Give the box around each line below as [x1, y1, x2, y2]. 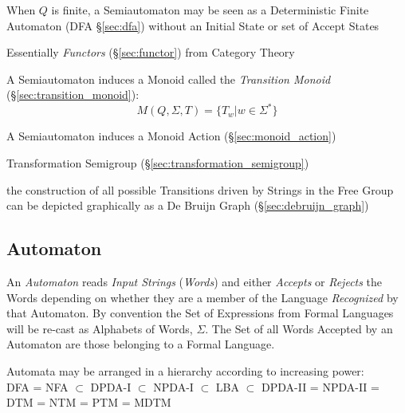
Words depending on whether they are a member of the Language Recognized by [6, 289, 399, 305]
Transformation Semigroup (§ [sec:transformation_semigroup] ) [6, 155, 309, 171]
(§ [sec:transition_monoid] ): [6, 86, 140, 103]
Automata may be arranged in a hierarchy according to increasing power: [6, 363, 364, 380]
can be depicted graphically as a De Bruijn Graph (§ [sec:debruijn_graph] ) [6, 197, 369, 214]
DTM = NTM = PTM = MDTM [6, 394, 171, 411]
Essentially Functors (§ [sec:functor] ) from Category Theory [6, 44, 295, 61]
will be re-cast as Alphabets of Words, [6, 320, 193, 336]
